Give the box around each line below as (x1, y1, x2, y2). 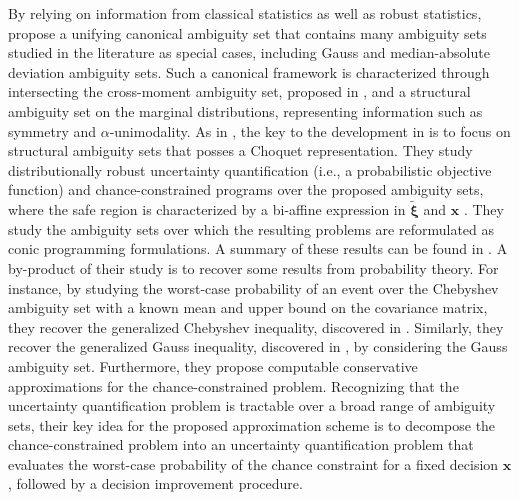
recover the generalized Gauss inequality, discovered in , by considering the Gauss (8, 336, 508, 357)
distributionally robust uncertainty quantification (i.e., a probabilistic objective (8, 159, 492, 180)
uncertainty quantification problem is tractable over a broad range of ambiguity (8, 395, 496, 416)
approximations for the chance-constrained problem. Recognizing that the (8, 375, 459, 396)
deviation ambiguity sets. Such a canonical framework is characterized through (8, 61, 490, 82)
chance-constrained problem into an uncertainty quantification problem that (8, 434, 474, 455)
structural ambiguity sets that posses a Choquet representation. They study (8, 140, 473, 161)
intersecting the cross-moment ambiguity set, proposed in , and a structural (8, 81, 471, 102)
